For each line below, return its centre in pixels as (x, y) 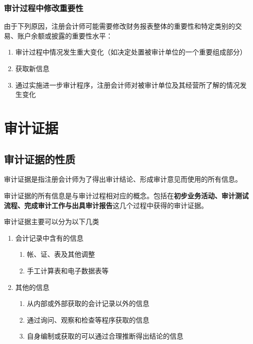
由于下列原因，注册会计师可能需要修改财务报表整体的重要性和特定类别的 (119, 26)
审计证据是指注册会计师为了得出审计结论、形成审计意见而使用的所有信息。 (123, 179)
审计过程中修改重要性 (44, 8)
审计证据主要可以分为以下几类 (51, 221)
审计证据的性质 (40, 159)
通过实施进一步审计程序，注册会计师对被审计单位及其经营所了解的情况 (127, 85)
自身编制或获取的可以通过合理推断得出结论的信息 (105, 336)
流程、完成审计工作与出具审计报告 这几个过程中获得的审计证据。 (106, 205)
